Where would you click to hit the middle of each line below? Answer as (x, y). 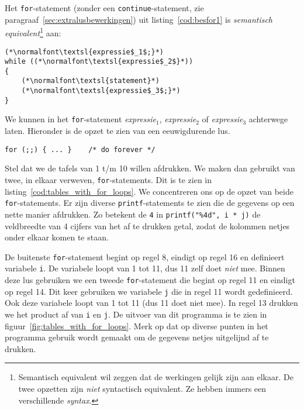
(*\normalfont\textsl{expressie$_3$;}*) (101, 91)
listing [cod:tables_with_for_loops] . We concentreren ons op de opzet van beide (149, 191)
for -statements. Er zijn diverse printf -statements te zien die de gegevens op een (150, 203)
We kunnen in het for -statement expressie (81, 119)
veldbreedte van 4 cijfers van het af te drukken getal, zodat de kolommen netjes (147, 225)
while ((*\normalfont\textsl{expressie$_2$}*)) (99, 62)
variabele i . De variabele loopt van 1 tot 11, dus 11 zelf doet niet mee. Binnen (145, 268)
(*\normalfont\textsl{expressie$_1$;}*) (84, 52)
